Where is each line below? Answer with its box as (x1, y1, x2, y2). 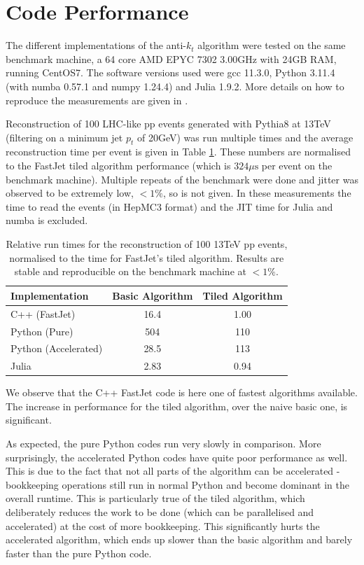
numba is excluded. (6, 213, 88, 228)
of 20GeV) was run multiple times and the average (136, 130, 353, 144)
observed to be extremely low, (6, 186, 134, 200)
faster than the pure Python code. (6, 545, 152, 560)
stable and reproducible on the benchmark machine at (14, 264, 246, 279)
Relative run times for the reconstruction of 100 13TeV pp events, (6, 237, 288, 251)
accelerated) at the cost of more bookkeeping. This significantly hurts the (6, 518, 320, 533)
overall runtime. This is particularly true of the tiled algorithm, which (6, 491, 305, 505)
